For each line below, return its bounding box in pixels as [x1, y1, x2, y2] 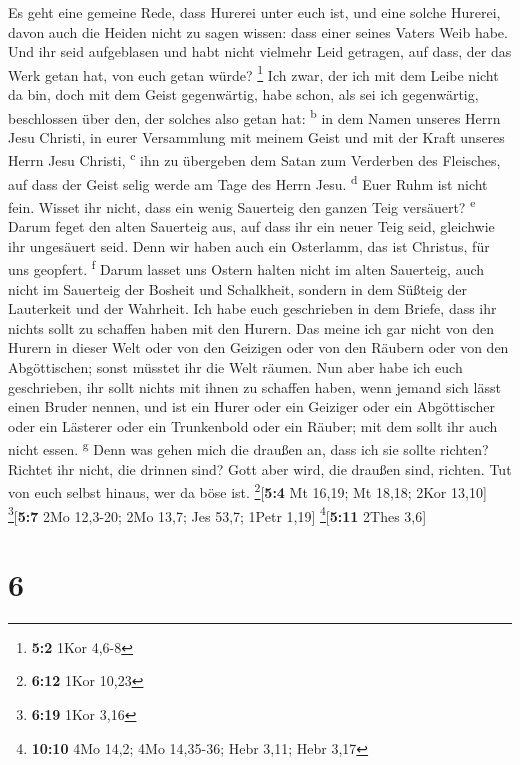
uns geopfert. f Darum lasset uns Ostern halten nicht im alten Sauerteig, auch [8, 256, 485, 280]
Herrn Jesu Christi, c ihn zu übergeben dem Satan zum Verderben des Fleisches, [8, 147, 501, 171]
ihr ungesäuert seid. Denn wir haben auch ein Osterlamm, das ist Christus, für [8, 235, 490, 256]
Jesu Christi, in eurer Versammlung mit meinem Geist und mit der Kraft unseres [8, 126, 505, 147]
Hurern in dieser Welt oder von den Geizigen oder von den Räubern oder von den [8, 337, 509, 358]
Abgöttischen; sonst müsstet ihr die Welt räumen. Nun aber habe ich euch [8, 357, 463, 378]
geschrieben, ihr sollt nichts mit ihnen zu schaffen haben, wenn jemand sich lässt [8, 376, 501, 397]
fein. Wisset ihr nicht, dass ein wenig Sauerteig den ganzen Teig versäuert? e [8, 193, 476, 217]
